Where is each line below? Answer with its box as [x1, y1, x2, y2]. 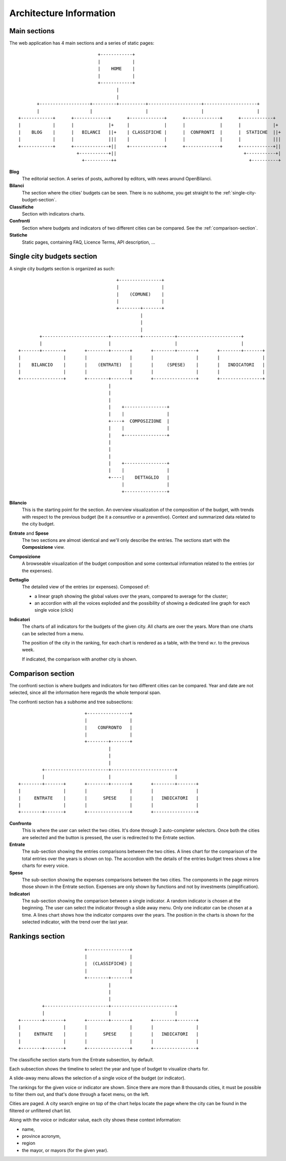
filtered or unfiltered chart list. [9, 1108, 71, 1114]
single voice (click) [34, 607, 74, 613]
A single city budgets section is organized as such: [9, 265, 115, 271]
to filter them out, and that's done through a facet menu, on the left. [9, 1092, 150, 1098]
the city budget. [22, 521, 55, 527]
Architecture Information [9, 8, 116, 19]
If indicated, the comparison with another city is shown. [22, 656, 137, 662]
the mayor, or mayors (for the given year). [22, 1147, 108, 1153]
